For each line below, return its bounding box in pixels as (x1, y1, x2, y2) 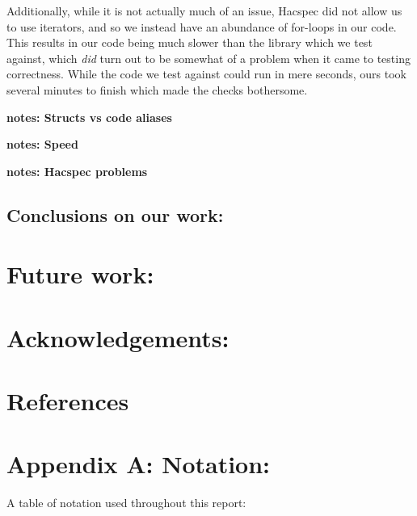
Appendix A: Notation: (6, 447, 271, 480)
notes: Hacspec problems (6, 162, 148, 179)
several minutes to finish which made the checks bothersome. (6, 81, 308, 98)
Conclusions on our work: (6, 202, 224, 227)
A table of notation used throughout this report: (6, 494, 246, 511)
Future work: (6, 258, 154, 291)
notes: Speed (6, 136, 78, 153)
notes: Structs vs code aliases (6, 108, 172, 125)
